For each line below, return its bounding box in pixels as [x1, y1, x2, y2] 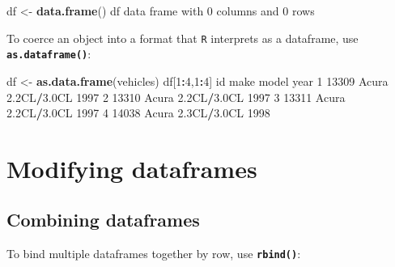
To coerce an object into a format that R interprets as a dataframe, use [6, 29, 359, 46]
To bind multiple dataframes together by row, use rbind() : [6, 245, 301, 262]
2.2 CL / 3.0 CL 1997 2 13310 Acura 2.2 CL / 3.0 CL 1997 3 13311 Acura [6, 88, 346, 105]
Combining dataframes [6, 207, 200, 232]
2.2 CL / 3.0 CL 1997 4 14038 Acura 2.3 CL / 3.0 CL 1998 [6, 104, 270, 121]
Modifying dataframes [6, 151, 257, 184]
